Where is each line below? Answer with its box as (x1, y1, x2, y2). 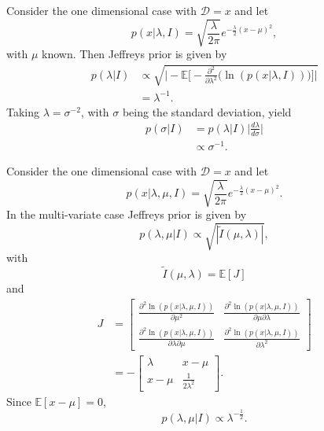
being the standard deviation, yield (122, 103, 292, 120)
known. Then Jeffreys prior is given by (42, 46, 227, 62)
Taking (6, 103, 40, 120)
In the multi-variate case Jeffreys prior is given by (6, 206, 247, 223)
